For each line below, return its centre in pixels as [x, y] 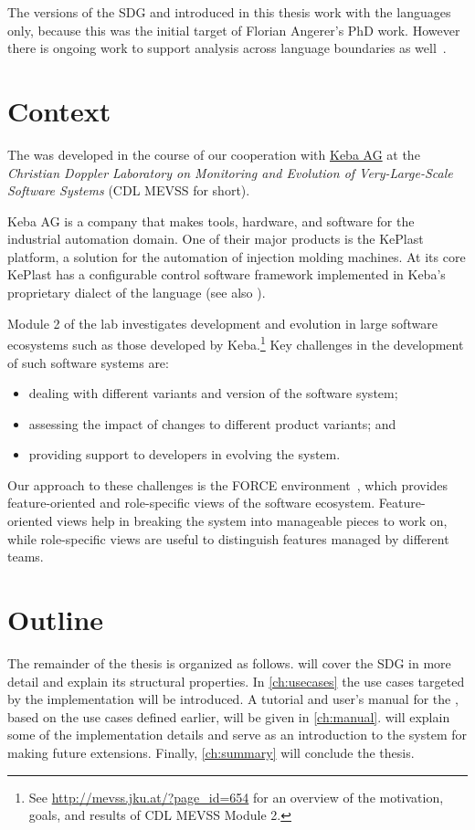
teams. [26, 557]
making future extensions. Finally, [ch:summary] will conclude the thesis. [211, 752]
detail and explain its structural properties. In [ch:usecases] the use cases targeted [236, 681]
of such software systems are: [88, 362]
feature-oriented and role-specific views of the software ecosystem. [191, 503]
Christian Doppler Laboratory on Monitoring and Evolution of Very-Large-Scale [230, 172]
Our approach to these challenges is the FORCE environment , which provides [228, 484]
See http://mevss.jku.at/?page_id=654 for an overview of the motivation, [236, 797]
